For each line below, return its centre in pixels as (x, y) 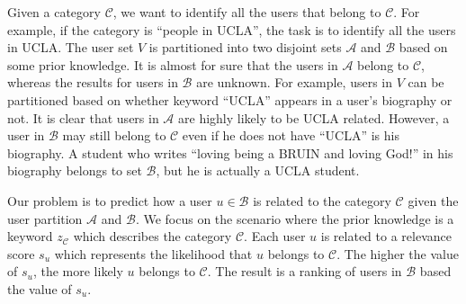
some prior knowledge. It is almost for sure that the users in (173, 64)
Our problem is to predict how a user (110, 200)
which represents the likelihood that (153, 253)
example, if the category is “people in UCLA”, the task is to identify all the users (232, 29)
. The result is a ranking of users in (305, 271)
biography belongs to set (75, 170)
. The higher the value (398, 253)
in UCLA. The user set (71, 47)
